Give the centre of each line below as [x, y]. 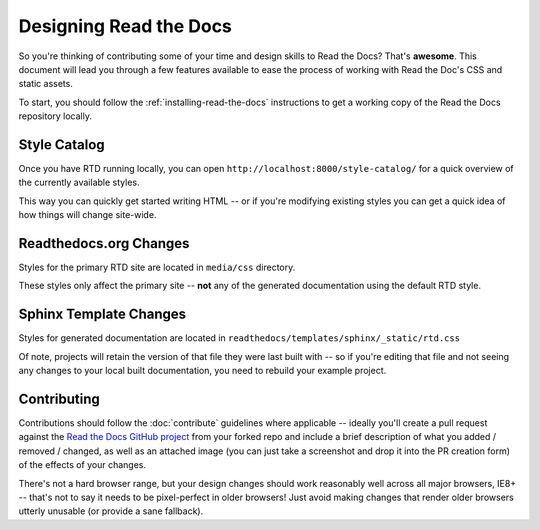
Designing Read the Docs [125, 26]
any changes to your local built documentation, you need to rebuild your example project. [202, 371]
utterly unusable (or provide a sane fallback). [111, 511]
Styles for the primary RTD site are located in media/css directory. [157, 267]
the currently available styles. [79, 182]
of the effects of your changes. [82, 465]
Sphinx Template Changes [102, 314]
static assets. [46, 84]
